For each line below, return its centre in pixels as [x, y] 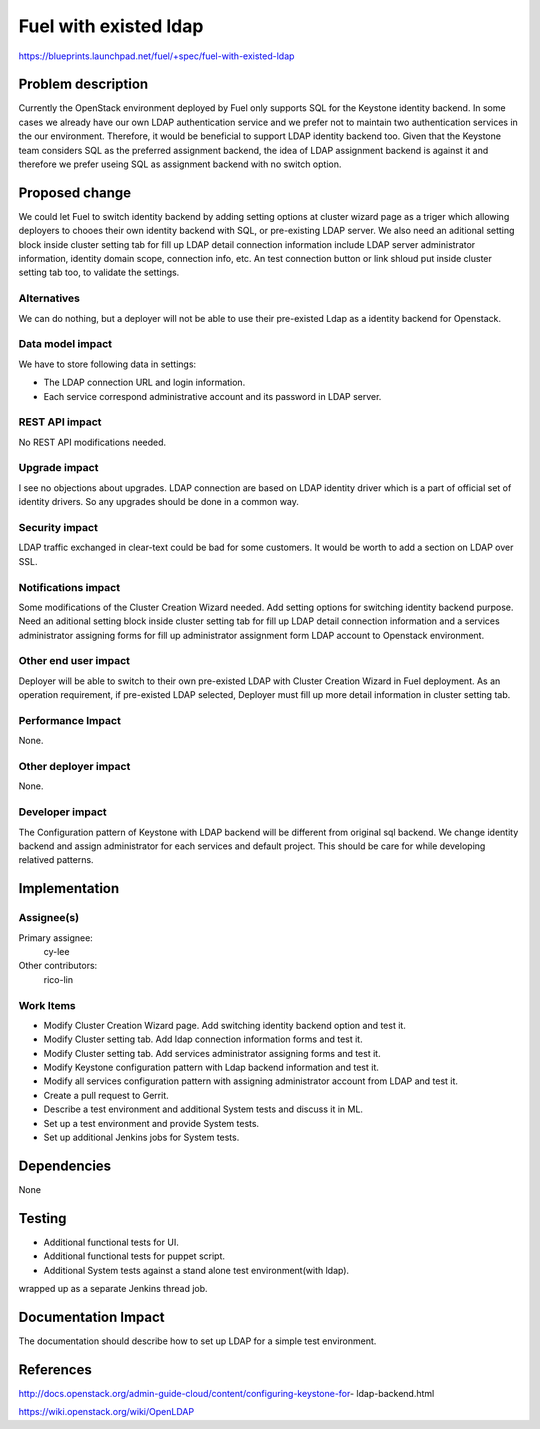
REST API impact [60, 422]
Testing [42, 1218]
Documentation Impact [91, 1316]
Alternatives [49, 298]
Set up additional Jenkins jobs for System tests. [141, 1137]
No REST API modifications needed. [92, 442]
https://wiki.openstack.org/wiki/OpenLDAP [106, 1412]
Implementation [69, 888]
